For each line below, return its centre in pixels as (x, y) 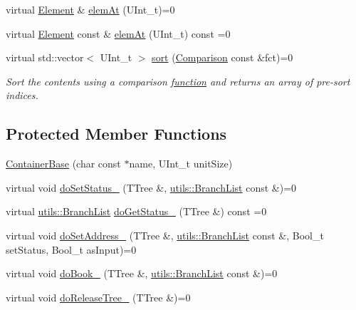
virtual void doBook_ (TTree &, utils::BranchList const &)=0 (142, 273)
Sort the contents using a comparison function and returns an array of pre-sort (178, 81)
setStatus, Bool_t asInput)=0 (71, 249)
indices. (22, 95)
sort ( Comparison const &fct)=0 (222, 57)
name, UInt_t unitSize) (181, 164)
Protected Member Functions (116, 134)
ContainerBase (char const (63, 164)
